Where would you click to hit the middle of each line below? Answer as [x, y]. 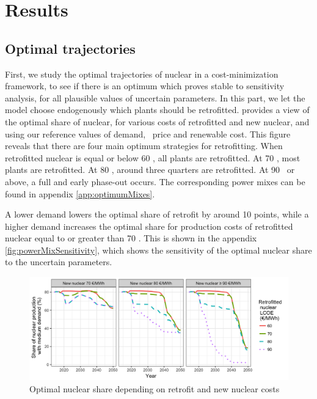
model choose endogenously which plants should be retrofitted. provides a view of [157, 110]
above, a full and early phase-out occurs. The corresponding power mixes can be [155, 181]
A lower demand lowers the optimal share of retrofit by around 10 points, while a [157, 214]
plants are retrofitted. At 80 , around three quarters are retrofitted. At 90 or [150, 170]
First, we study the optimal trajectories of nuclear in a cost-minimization [142, 74]
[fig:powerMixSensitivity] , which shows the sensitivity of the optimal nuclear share [158, 250]
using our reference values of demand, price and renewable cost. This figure [148, 134]
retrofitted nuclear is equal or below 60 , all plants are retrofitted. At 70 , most [153, 157]
